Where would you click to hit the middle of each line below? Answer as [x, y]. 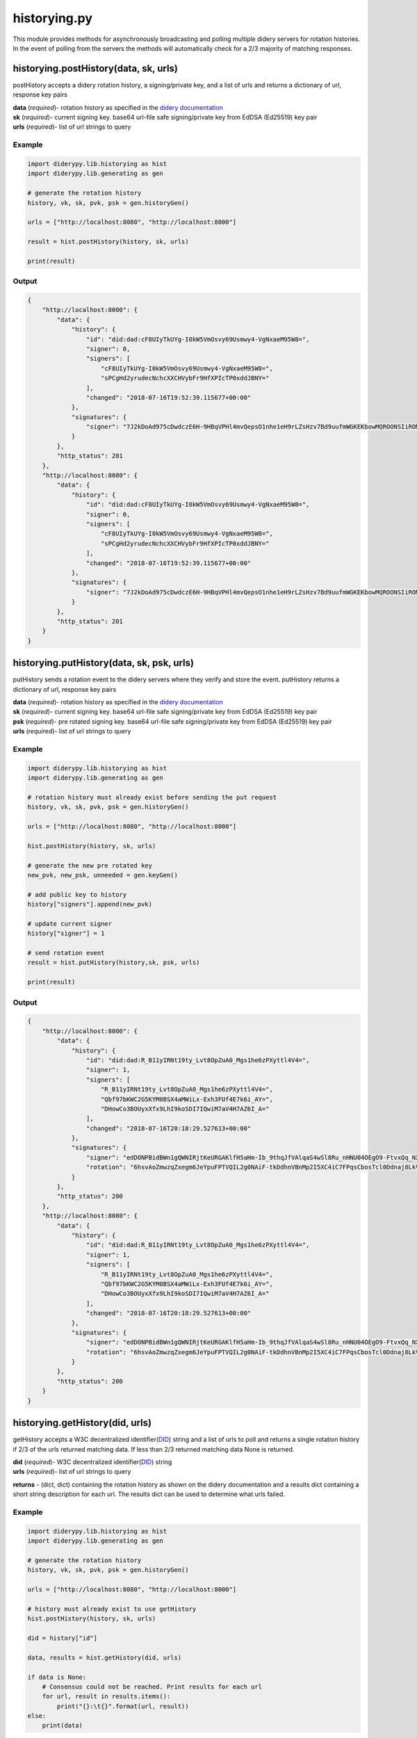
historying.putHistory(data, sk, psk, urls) [104, 663]
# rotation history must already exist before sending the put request [152, 797]
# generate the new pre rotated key [90, 865]
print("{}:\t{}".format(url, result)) [123, 1706]
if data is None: [57, 1677]
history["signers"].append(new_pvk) [90, 904]
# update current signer [70, 924]
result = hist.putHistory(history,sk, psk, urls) [114, 963]
